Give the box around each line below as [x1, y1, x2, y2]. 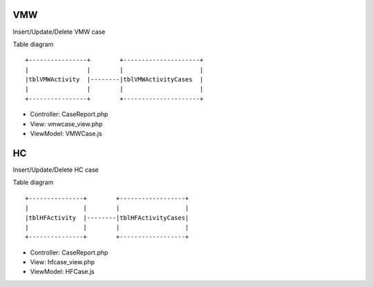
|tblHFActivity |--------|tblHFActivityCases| [25, 214, 189, 221]
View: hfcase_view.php [30, 258, 95, 266]
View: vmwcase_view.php [30, 119, 103, 128]
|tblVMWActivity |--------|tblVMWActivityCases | [25, 76, 204, 83]
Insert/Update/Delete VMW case [12, 28, 106, 36]
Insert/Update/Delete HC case [12, 166, 99, 174]
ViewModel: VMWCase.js [30, 130, 103, 138]
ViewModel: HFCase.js [30, 268, 95, 276]
